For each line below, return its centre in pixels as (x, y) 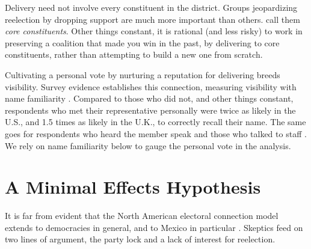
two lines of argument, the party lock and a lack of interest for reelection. (140, 239)
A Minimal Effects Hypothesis (133, 187)
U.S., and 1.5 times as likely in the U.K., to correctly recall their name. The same (155, 122)
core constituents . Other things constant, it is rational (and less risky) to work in (154, 31)
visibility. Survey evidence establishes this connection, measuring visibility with (151, 86)
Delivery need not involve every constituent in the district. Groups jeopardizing (151, 7)
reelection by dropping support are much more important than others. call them (152, 19)
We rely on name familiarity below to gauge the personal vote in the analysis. (148, 145)
